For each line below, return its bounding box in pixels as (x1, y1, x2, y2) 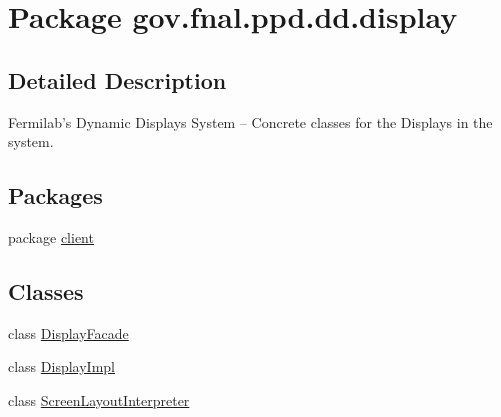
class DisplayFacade (8, 322, 129, 343)
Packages (8, 180, 103, 211)
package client (8, 226, 94, 247)
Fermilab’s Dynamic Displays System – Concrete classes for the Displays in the (8, 111, 493, 132)
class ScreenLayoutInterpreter (8, 389, 190, 410)
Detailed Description (8, 64, 227, 95)
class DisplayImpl (8, 356, 115, 377)
